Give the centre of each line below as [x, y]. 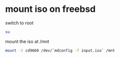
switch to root [19, 23]
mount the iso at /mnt [27, 41]
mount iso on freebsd [50, 9]
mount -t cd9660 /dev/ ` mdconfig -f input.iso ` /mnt [60, 51]
